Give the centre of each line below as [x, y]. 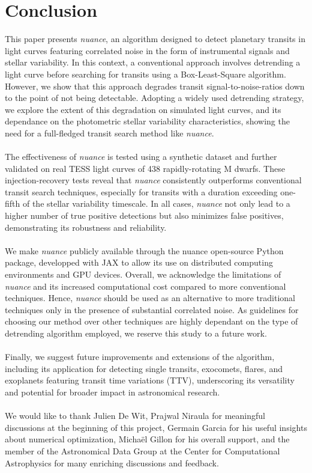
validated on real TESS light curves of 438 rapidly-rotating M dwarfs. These [145, 168]
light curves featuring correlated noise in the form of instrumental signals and [147, 50]
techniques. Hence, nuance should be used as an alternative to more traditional [150, 298]
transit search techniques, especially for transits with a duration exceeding [141, 191]
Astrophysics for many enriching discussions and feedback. [112, 462]
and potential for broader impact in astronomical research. [112, 392]
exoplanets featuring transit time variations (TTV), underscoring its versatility [150, 380]
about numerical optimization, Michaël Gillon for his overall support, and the [147, 439]
